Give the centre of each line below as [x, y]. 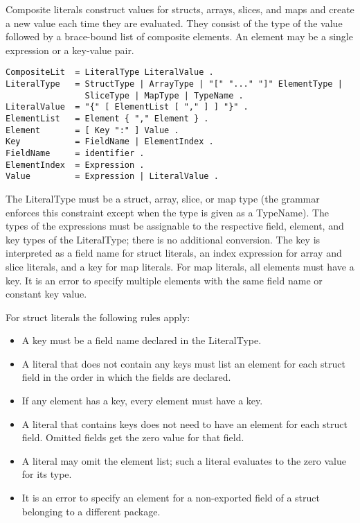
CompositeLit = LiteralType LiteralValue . [110, 72]
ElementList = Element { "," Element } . [107, 119]
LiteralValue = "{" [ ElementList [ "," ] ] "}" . [127, 107]
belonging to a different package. [91, 511]
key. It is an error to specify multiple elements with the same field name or [164, 280]
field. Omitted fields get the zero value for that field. [133, 437]
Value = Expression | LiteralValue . [112, 177]
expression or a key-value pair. [70, 50]
